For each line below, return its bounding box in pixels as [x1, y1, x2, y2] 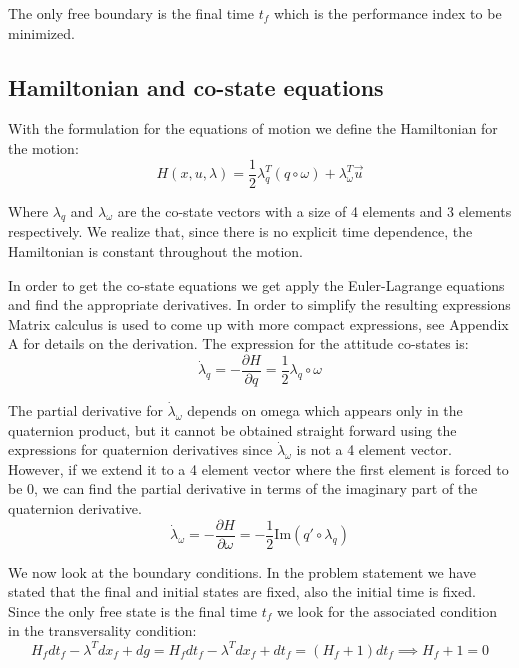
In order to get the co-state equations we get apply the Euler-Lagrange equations [8, 274, 505, 295]
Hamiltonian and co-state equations [8, 71, 384, 102]
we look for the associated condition [277, 600, 497, 621]
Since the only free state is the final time [8, 600, 258, 621]
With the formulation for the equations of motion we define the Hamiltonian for [8, 118, 498, 139]
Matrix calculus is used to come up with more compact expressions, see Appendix [8, 313, 509, 334]
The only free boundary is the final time [8, 3, 254, 23]
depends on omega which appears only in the [187, 400, 463, 421]
